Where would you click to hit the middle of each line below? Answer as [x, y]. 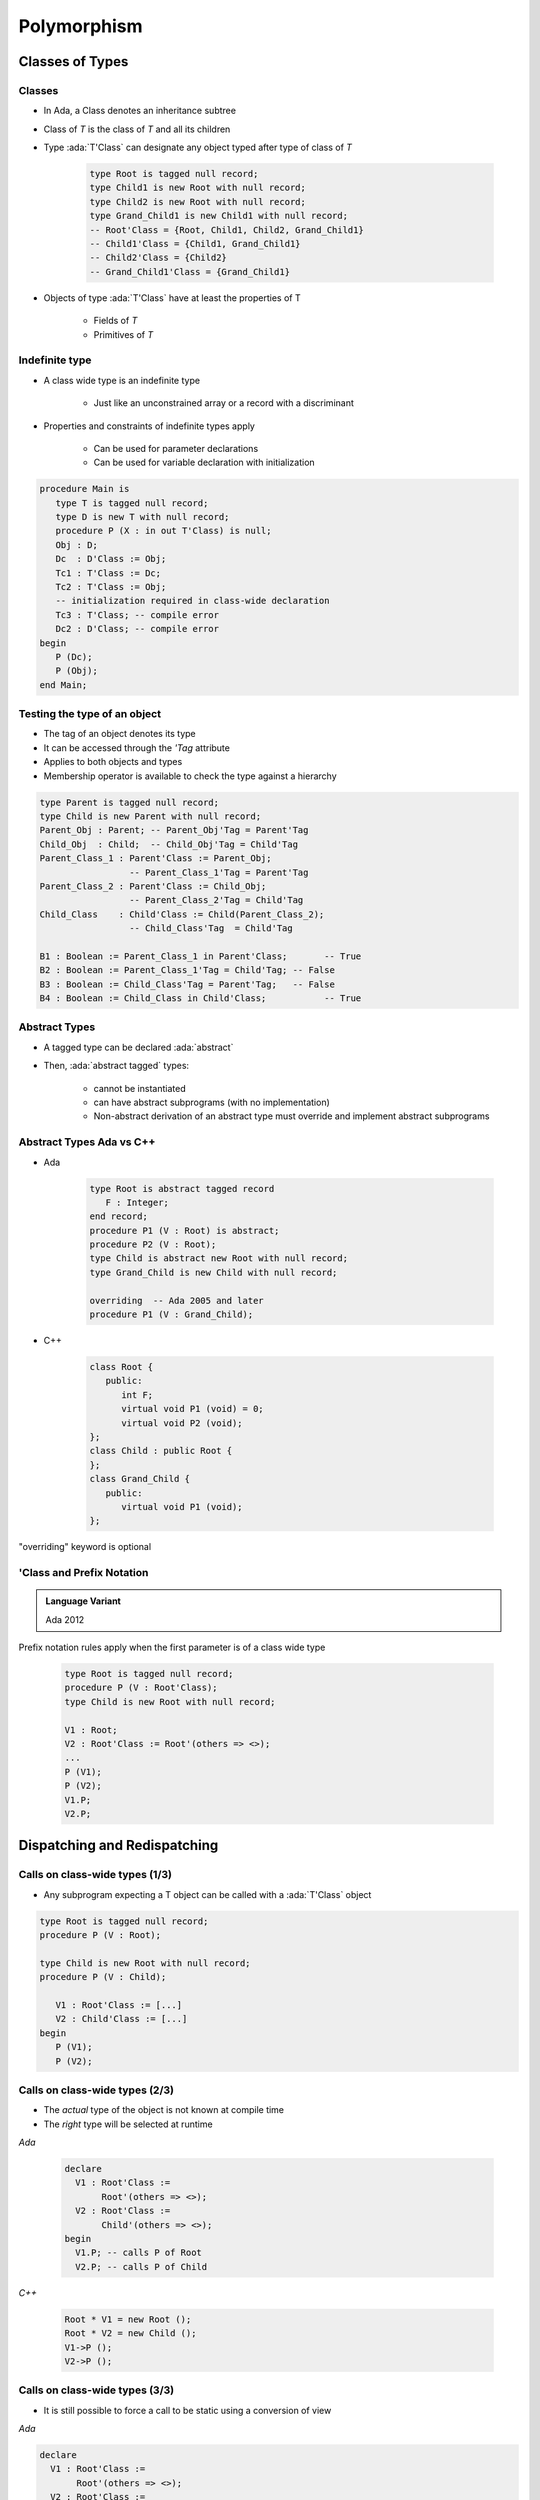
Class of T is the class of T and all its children [137, 129]
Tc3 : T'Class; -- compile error [137, 614]
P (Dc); [74, 656]
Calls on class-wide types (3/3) [96, 2390]
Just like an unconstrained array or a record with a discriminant [224, 403]
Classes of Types [73, 61]
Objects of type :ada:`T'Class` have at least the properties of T [172, 297]
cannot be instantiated [139, 1088]
